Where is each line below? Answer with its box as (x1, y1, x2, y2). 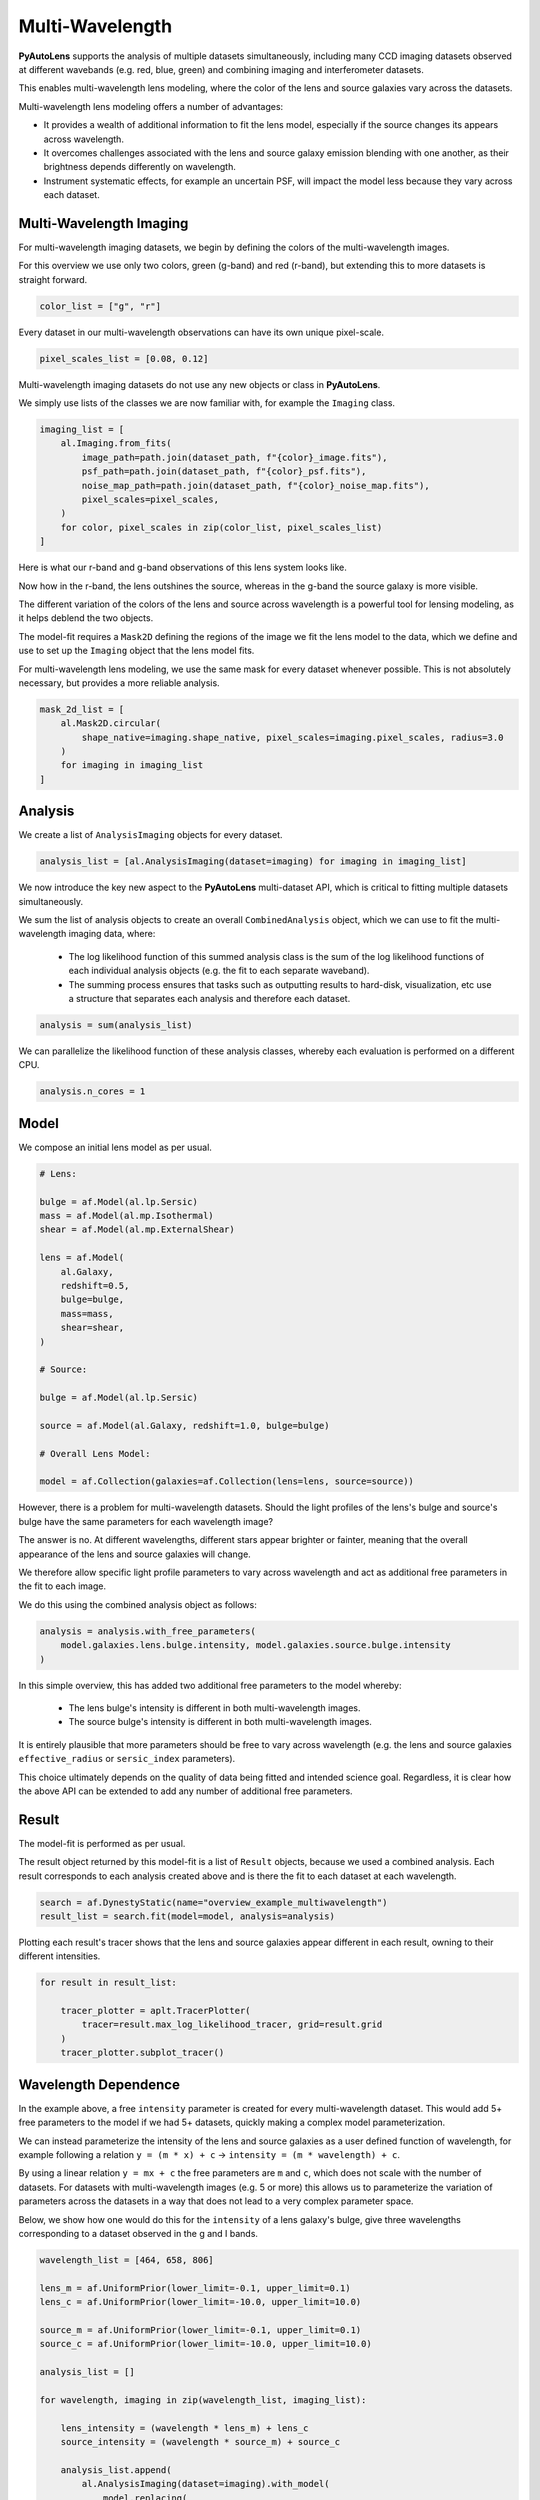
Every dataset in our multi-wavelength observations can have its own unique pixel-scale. (18, 326, 385, 338)
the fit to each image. (18, 1580, 107, 1592)
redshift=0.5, (60, 1280, 130, 1291)
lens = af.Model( (39, 1252, 125, 1264)
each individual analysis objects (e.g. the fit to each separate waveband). (68, 965, 370, 977)
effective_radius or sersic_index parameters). (18, 1753, 236, 1765)
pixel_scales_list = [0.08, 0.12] (39, 353, 209, 364)
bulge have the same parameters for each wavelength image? (18, 1515, 274, 1527)
